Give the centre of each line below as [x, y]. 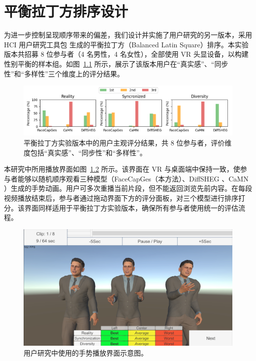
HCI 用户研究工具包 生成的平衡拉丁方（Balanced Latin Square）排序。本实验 [126, 44]
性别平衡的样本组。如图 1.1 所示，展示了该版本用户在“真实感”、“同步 [116, 63]
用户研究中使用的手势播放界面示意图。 [86, 352]
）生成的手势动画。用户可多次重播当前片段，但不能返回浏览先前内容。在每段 [128, 188]
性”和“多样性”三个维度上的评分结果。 [64, 73]
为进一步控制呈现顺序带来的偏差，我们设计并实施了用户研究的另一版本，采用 [128, 35]
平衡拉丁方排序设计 [66, 11]
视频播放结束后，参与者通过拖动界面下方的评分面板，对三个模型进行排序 [121, 198]
